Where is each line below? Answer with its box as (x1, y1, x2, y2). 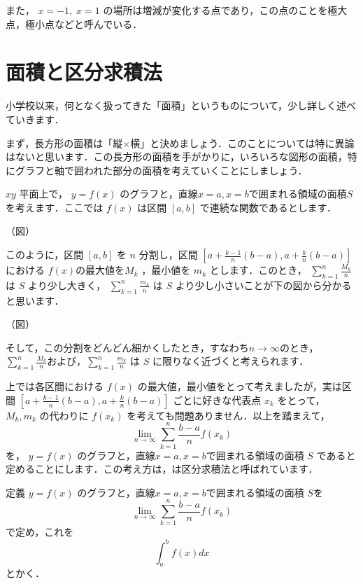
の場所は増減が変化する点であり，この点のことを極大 (103, 3, 348, 17)
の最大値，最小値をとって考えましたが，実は (137, 379, 342, 394)
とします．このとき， (209, 263, 307, 277)
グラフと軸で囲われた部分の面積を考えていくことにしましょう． (15, 162, 308, 177)
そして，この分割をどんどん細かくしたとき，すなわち (6, 340, 249, 354)
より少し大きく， (27, 277, 106, 292)
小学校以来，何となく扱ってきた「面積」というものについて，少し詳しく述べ (6, 98, 357, 113)
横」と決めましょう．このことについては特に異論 (130, 135, 355, 150)
